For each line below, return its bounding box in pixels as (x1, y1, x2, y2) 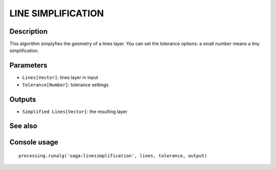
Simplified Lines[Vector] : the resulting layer (22, 108, 128, 114)
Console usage (9, 138, 59, 147)
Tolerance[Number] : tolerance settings (22, 82, 109, 88)
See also (9, 122, 38, 130)
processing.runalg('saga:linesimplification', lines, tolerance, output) (18, 153, 208, 159)
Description (9, 27, 48, 36)
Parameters (9, 61, 48, 70)
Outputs (9, 95, 36, 104)
